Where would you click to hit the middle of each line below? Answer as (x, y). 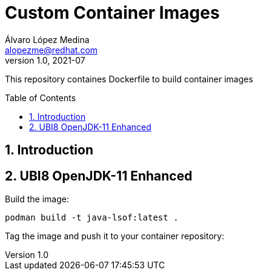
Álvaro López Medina (47, 39)
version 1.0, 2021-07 (45, 60)
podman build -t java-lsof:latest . (92, 218)
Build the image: (37, 199)
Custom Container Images (112, 13)
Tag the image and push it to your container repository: (115, 236)
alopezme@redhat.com (51, 50)
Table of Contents (41, 98)
